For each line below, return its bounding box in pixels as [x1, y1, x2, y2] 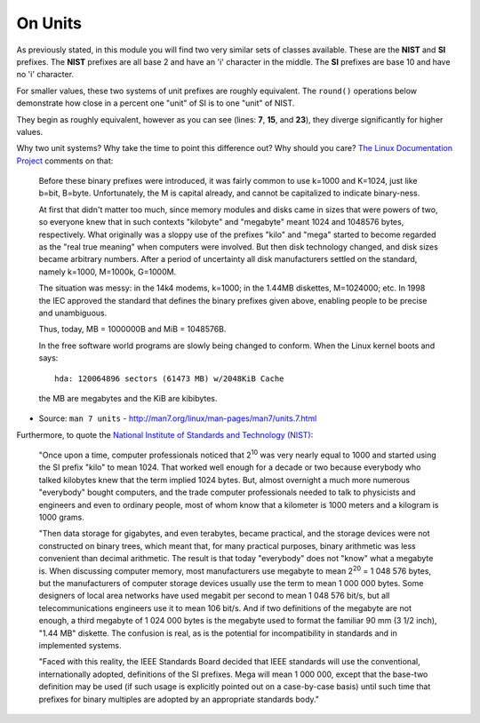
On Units [16, 13, 82, 33]
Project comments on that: [16, 155, 114, 166]
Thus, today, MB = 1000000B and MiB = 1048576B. [38, 324, 227, 335]
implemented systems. [38, 640, 122, 650]
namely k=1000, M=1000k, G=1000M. [38, 266, 177, 277]
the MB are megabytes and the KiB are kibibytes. [38, 393, 218, 403]
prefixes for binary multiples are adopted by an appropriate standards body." [38, 694, 320, 704]
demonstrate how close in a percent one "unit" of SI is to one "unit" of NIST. [16, 98, 295, 108]
